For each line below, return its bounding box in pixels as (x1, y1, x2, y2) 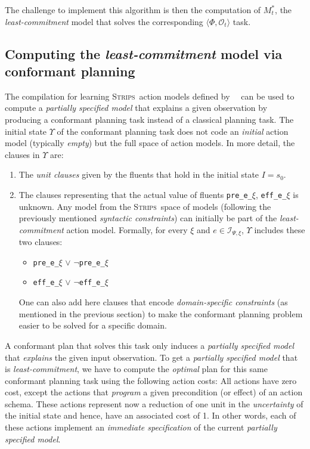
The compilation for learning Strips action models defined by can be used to (5, 89, 294, 102)
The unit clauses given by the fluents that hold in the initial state (18, 168, 259, 181)
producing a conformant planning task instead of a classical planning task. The (5, 113, 294, 125)
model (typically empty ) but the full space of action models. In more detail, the (5, 137, 295, 149)
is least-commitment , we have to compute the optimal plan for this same (5, 363, 268, 375)
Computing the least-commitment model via (5, 44, 283, 63)
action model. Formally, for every (66, 223, 188, 236)
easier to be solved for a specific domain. (18, 319, 167, 332)
